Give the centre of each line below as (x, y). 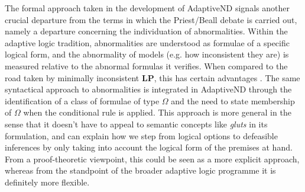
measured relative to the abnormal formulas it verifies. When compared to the (146, 65)
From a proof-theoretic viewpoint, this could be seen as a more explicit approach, (152, 159)
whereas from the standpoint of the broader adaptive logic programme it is (140, 170)
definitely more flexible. (47, 182)
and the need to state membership (233, 100)
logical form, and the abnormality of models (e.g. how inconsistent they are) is (147, 54)
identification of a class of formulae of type (82, 100)
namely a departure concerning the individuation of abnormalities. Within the (146, 31)
